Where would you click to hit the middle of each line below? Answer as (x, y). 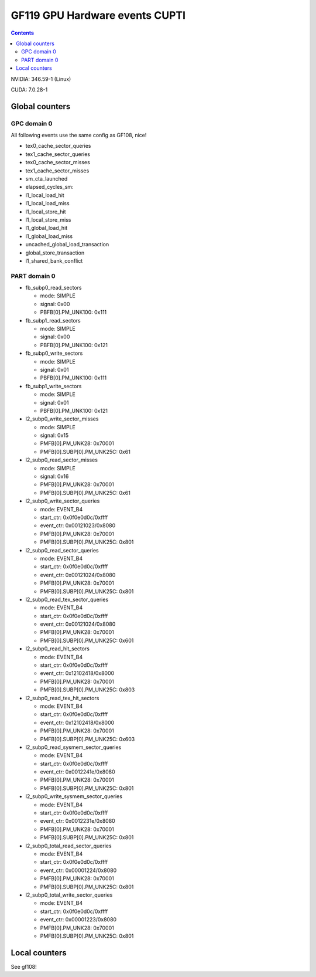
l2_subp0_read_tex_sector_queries (67, 599)
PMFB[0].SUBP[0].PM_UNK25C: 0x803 (87, 690)
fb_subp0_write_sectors (54, 353)
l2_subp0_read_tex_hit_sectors (62, 698)
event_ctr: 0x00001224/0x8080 (78, 870)
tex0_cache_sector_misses (58, 162)
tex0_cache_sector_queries (58, 146)
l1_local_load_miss (47, 203)
